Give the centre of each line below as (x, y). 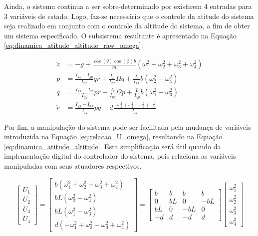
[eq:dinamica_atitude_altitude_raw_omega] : (74, 45)
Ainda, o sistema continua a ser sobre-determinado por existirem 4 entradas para (128, 6)
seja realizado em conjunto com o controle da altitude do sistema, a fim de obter (127, 26)
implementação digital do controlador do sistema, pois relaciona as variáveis (120, 156)
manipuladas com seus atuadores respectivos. (73, 166)
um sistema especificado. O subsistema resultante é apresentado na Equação (120, 35)
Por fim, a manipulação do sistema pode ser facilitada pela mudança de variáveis (128, 126)
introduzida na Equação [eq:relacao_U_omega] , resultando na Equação (113, 136)
